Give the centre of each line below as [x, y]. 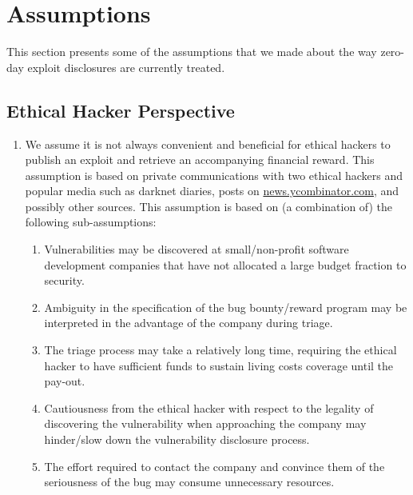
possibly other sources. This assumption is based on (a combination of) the [209, 206]
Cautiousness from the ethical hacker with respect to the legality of [209, 407]
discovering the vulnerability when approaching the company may [205, 423]
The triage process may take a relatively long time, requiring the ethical [220, 350]
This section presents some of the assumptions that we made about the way [192, 52]
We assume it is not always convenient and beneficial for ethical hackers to [208, 144]
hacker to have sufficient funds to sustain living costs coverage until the [219, 365]
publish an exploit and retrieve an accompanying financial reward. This [200, 160]
